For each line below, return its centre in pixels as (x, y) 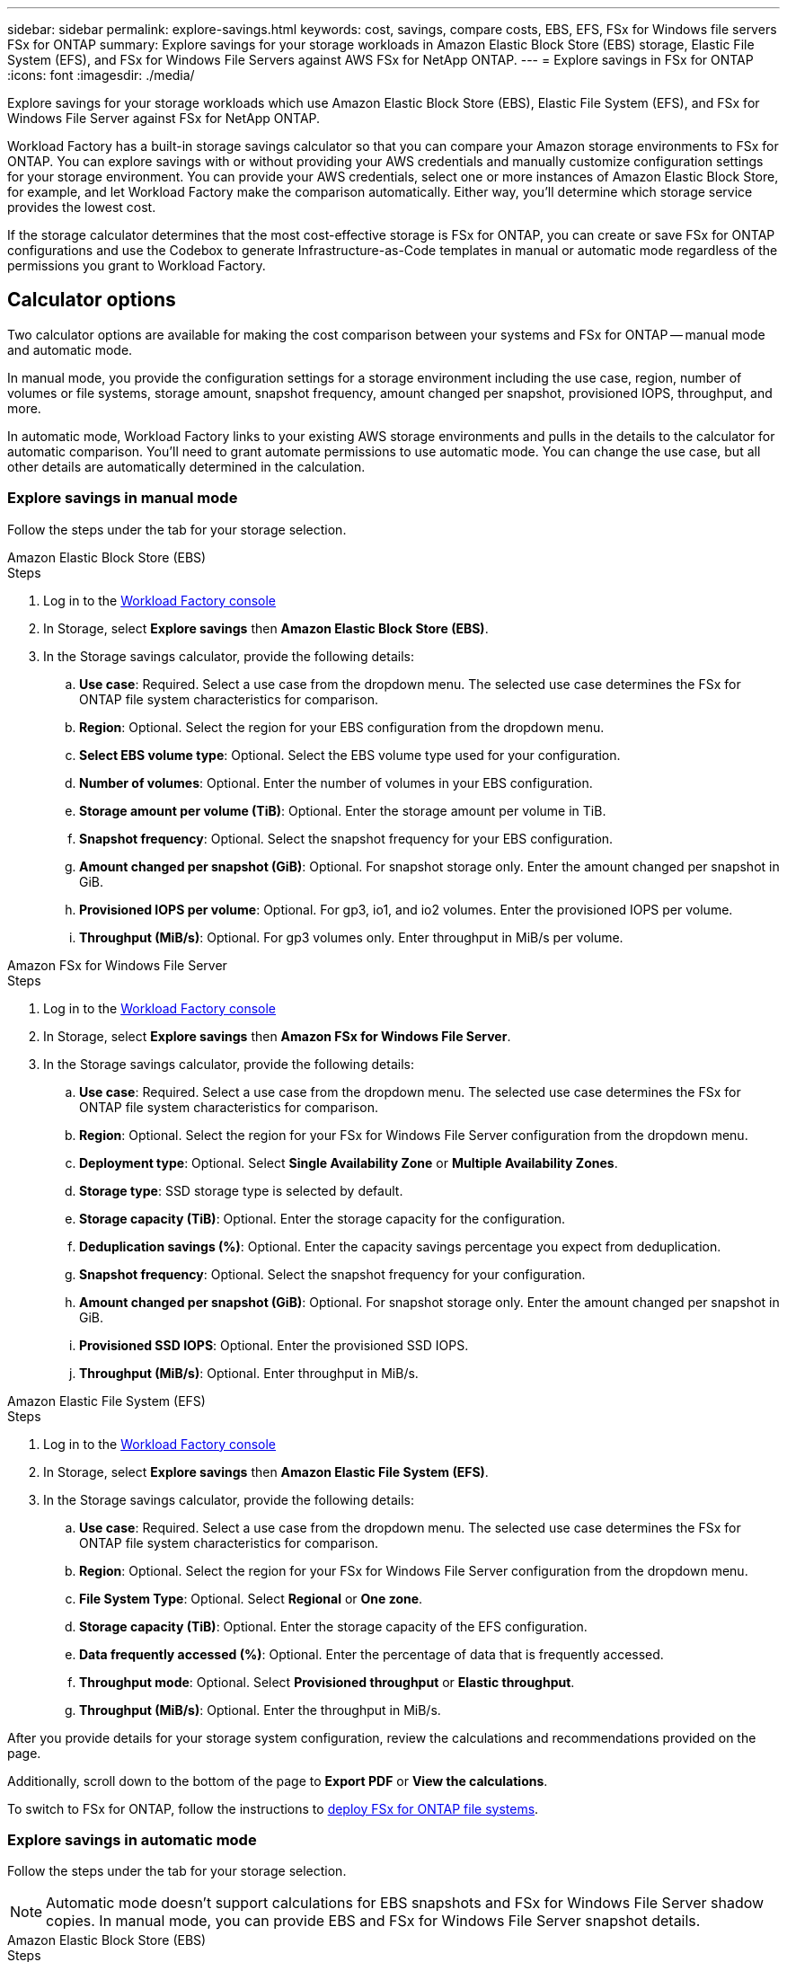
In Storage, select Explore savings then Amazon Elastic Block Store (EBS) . (266, 628)
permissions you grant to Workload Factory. (137, 265)
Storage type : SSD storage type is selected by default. (241, 1190)
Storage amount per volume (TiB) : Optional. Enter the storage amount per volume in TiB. (343, 810)
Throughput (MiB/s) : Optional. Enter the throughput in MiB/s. (260, 1710)
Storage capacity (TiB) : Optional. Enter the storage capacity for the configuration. (323, 1218)
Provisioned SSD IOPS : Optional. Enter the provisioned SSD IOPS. (274, 1345)
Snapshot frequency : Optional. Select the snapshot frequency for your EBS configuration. (346, 838)
